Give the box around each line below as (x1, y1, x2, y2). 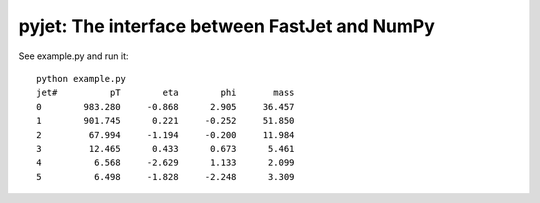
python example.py (36, 73, 127, 84)
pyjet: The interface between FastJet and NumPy (18, 15, 435, 37)
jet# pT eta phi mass (36, 87, 295, 99)
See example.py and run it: (18, 50, 129, 62)
